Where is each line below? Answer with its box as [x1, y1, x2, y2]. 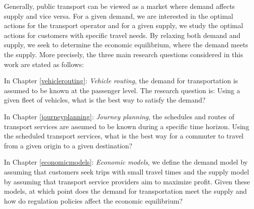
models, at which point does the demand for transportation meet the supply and [4, 186, 247, 196]
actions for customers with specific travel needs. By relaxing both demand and [4, 30, 241, 40]
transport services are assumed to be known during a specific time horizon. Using [4, 121, 250, 131]
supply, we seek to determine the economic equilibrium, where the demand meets [4, 39, 249, 50]
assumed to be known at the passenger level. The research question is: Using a [4, 85, 240, 95]
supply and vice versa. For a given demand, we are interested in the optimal [4, 10, 233, 21]
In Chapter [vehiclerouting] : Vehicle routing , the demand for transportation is [4, 75, 238, 86]
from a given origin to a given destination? [4, 140, 132, 150]
